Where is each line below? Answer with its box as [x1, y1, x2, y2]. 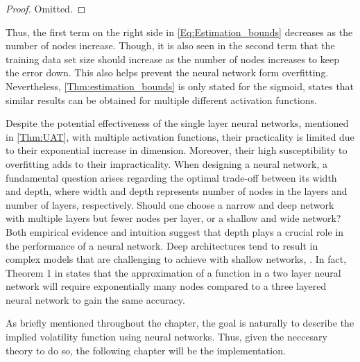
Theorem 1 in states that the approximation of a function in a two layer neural [6, 265, 341, 279]
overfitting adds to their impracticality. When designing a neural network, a [6, 156, 327, 171]
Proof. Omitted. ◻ [6, 1, 86, 15]
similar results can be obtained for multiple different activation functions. [6, 92, 317, 107]
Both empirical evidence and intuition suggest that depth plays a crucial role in [6, 224, 344, 239]
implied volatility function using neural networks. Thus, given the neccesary [6, 329, 328, 344]
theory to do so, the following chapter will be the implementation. [6, 343, 286, 357]
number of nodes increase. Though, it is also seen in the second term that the [6, 38, 335, 53]
